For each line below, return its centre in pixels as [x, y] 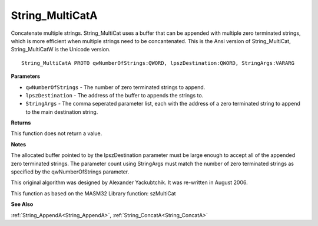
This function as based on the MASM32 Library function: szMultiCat [93, 193]
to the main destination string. [62, 112]
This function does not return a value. [57, 133]
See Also [22, 204]
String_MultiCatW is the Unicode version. [61, 50]
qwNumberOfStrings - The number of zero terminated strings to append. [115, 87]
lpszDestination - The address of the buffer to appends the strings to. [115, 95]
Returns [21, 123]
